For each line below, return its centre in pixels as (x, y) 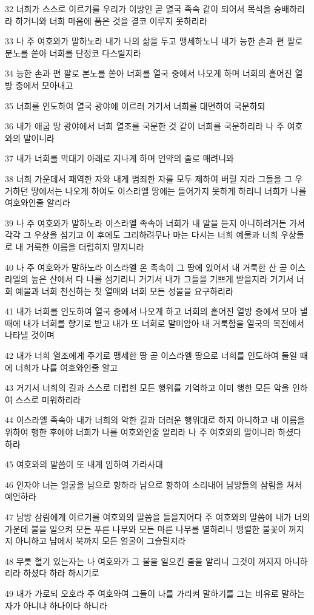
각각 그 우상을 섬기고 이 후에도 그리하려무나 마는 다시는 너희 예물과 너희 (142, 235)
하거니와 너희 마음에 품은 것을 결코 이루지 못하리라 (111, 20)
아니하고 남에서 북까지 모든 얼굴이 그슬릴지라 (101, 541)
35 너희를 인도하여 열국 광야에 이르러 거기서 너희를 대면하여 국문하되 (135, 105)
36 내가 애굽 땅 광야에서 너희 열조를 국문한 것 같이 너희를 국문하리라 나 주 (145, 126)
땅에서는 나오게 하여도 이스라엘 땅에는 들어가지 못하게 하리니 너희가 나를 (169, 190)
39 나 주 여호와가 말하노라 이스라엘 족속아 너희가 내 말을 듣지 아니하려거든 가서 (155, 223)
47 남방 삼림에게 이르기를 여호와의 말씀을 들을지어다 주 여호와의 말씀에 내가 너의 (158, 517)
